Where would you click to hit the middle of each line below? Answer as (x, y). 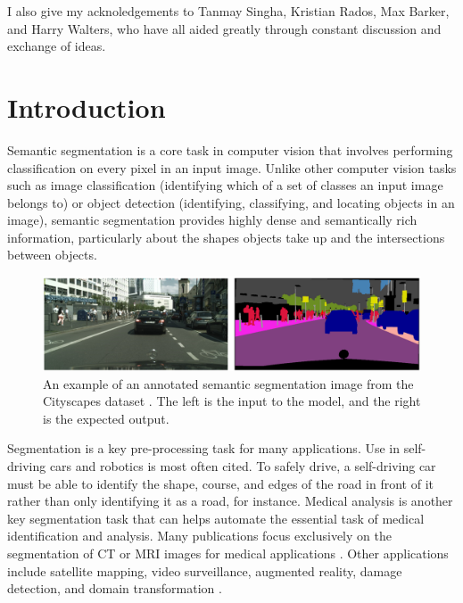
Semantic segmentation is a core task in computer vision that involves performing (230, 149)
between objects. (52, 255)
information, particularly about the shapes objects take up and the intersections (226, 237)
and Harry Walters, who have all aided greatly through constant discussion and (224, 28)
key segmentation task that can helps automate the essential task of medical (216, 518)
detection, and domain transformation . (115, 588)
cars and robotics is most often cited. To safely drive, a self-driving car (243, 466)
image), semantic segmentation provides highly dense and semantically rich (212, 220)
